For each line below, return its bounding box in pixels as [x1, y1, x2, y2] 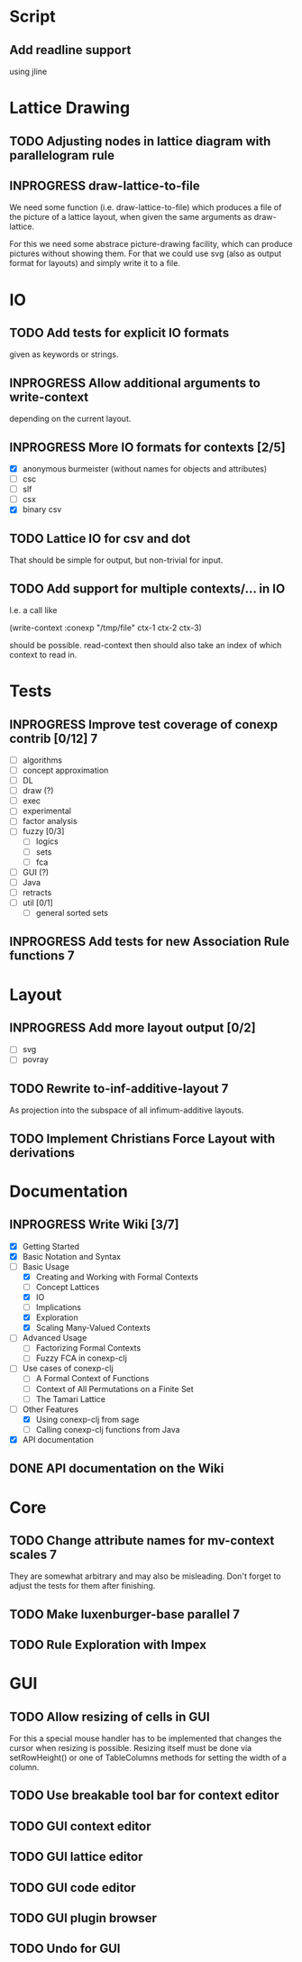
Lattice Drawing [9, 97, 131, 118]
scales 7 [9, 1546, 57, 1562]
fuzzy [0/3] [22, 826, 65, 837]
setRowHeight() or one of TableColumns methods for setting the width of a [9, 1752, 287, 1764]
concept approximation [22, 765, 109, 776]
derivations [9, 1145, 75, 1160]
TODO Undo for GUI [9, 1941, 121, 1957]
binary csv [22, 504, 62, 515]
